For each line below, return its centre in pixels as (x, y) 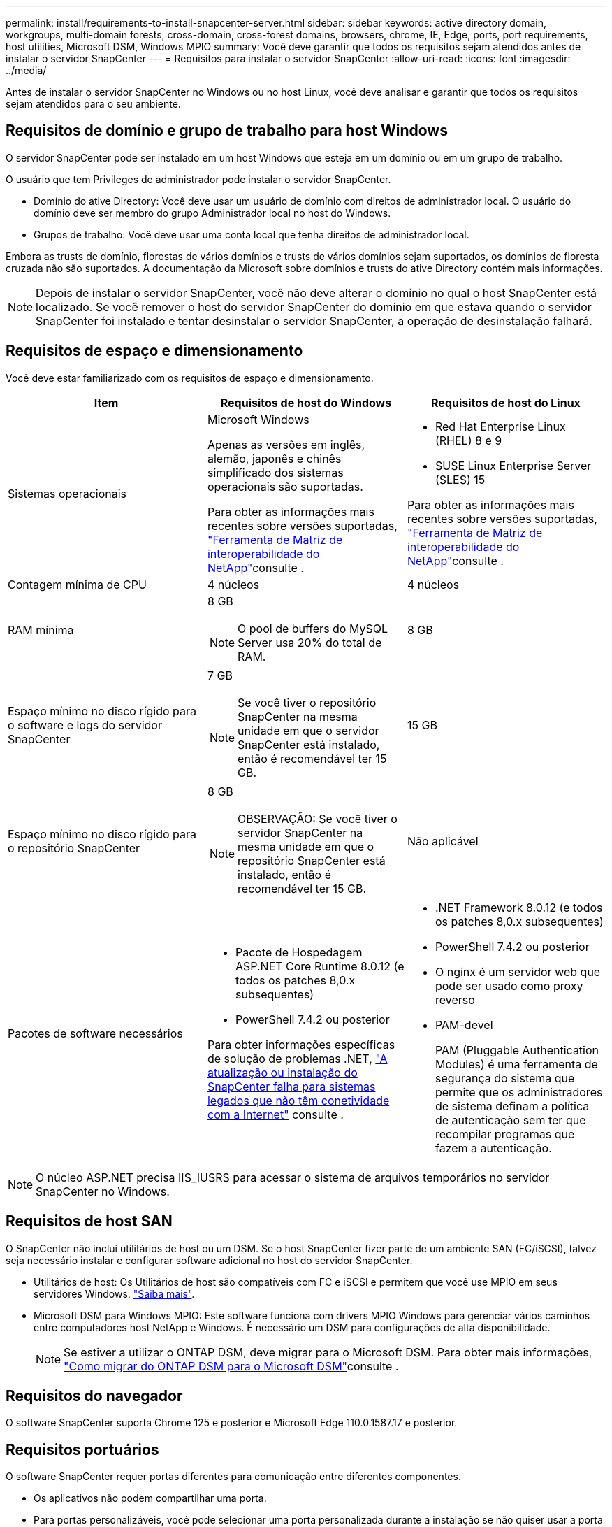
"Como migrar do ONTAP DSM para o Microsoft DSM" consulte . (231, 1366)
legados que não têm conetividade (298, 1100)
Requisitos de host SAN (89, 1221)
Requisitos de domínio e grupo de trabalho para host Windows (227, 131)
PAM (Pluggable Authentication (517, 1050)
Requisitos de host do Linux (506, 402)
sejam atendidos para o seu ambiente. (93, 104)
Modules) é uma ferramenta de (516, 1064)
